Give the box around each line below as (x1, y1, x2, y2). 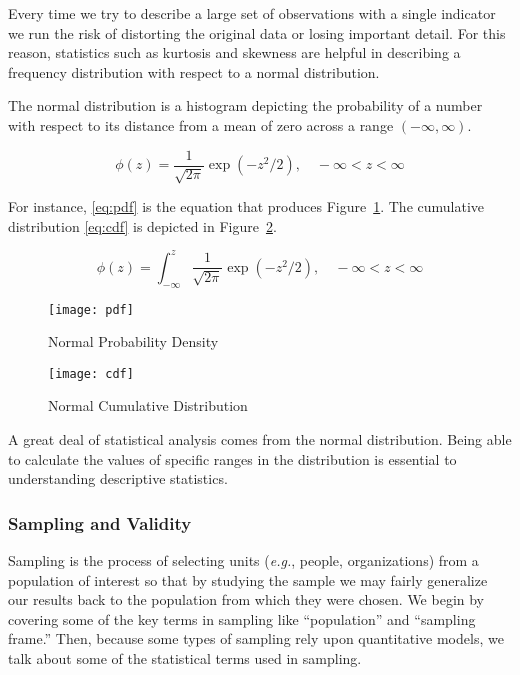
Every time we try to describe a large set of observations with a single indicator (8, 3, 496, 23)
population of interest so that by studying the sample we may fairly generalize (8, 569, 488, 590)
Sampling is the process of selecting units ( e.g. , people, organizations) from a (8, 550, 479, 570)
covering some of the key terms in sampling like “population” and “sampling (8, 608, 476, 629)
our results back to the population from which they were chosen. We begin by (8, 589, 484, 610)
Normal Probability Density (48, 331, 219, 352)
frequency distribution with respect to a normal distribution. (8, 61, 380, 82)
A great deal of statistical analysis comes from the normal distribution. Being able (8, 429, 512, 449)
